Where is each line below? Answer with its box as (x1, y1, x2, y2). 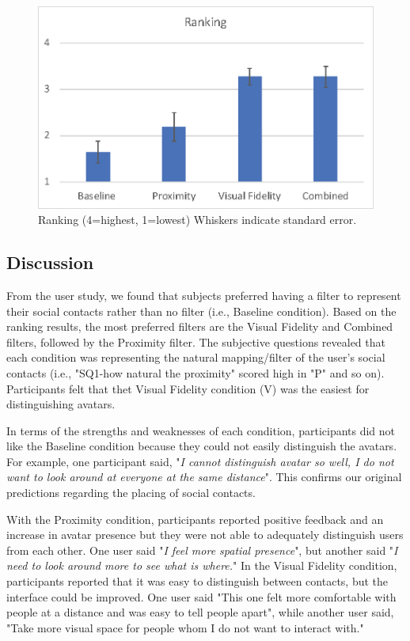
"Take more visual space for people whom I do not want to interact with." (6, 619, 364, 635)
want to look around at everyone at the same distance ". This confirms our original (6, 468, 402, 485)
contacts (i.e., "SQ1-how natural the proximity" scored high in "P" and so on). (6, 364, 385, 381)
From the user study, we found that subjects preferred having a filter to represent (6, 286, 401, 303)
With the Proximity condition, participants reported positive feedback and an (6, 510, 384, 527)
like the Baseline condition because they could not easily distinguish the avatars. (6, 438, 397, 454)
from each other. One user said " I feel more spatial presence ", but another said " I (6, 541, 398, 558)
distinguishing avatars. (6, 396, 116, 412)
